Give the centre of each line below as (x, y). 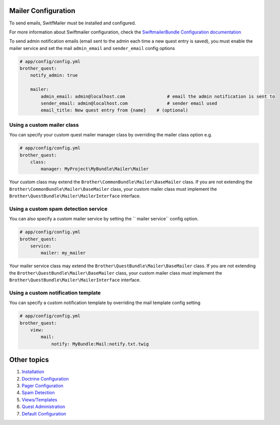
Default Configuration (44, 414)
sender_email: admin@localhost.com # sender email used (129, 103)
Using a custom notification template (55, 293)
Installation (33, 372)
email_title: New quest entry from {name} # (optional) (115, 110)
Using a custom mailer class (44, 125)
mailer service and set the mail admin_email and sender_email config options (92, 48)
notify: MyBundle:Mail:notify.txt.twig (100, 344)
